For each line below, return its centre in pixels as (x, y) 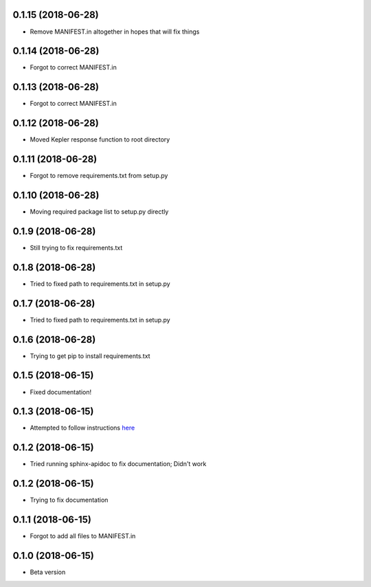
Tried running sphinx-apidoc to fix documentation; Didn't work (118, 464)
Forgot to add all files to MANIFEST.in (83, 536)
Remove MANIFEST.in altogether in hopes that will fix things (115, 32)
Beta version (48, 572)
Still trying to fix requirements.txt (76, 247)
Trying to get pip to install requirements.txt (90, 356)
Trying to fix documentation (69, 500)
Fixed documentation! (61, 392)
